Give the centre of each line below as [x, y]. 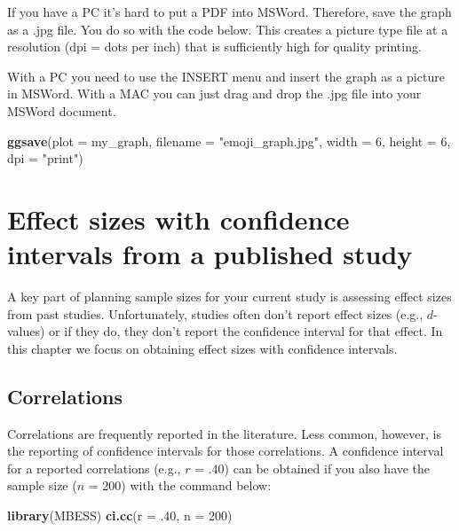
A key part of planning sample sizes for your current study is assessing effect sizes [229, 297]
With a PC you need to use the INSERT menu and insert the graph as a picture [226, 76]
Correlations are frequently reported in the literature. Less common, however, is [224, 433]
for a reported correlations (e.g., [94, 468]
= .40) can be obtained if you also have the [313, 468]
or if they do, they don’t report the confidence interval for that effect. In [246, 331]
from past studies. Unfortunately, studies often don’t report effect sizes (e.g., [215, 313]
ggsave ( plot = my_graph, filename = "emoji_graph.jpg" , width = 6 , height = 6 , [229, 141]
